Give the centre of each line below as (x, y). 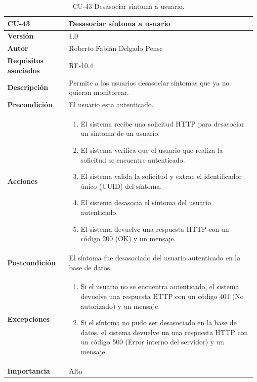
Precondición (30, 104)
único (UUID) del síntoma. (121, 186)
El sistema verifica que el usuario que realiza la (152, 150)
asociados (24, 70)
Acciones (23, 181)
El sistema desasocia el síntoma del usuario (146, 202)
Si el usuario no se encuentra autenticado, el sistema (160, 286)
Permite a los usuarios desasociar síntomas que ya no (149, 82)
